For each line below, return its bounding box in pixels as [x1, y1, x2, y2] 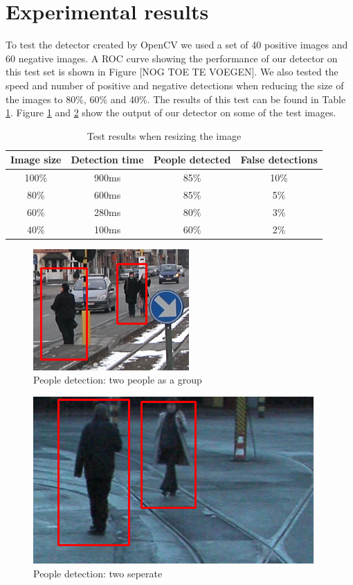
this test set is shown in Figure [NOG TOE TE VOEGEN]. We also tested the [6, 64, 338, 79]
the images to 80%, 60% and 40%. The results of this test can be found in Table [6, 91, 346, 106]
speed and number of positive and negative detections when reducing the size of [6, 78, 344, 92]
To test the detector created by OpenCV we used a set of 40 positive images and [6, 37, 348, 52]
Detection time [71, 152, 144, 167]
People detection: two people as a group [33, 372, 202, 387]
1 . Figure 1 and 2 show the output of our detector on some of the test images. [6, 105, 336, 120]
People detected [153, 152, 231, 167]
